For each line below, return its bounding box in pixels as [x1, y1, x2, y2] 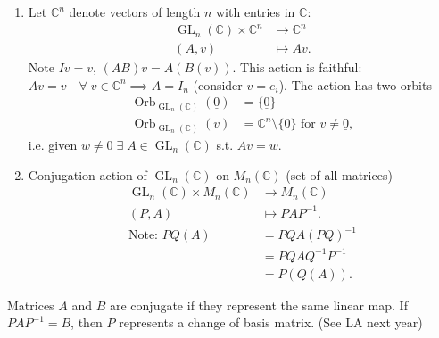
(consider [193, 75, 243, 94]
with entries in [216, 3, 295, 21]
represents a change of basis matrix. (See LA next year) [119, 313, 423, 332]
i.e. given [28, 135, 78, 153]
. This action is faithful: [232, 58, 362, 77]
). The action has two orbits [278, 75, 432, 94]
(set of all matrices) [286, 165, 393, 184]
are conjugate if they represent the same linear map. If [109, 295, 408, 314]
